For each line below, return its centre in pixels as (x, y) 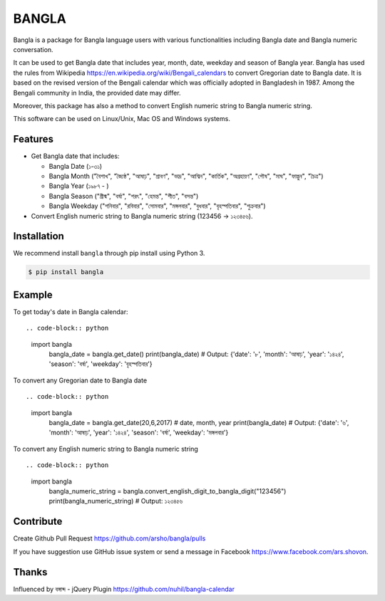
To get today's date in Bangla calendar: (71, 312)
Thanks (30, 572)
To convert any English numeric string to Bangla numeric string (106, 449)
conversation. (33, 49)
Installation (38, 236)
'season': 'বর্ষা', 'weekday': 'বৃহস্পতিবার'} (101, 364)
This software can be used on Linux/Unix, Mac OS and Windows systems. (122, 119)
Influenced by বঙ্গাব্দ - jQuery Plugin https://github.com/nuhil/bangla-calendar (124, 589)
